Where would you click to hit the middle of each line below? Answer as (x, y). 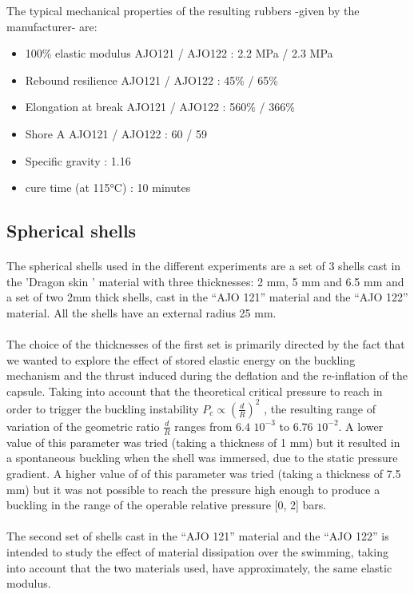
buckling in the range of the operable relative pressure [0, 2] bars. (167, 505)
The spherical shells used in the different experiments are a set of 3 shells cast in (204, 266)
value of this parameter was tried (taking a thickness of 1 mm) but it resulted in (203, 442)
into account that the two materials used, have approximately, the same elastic (199, 567)
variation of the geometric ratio (83, 426)
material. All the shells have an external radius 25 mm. (141, 312)
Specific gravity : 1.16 (78, 160)
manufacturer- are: (52, 26)
